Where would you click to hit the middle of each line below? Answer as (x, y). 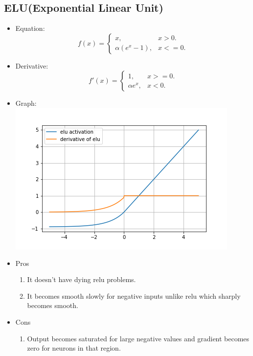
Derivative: (32, 65)
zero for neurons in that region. (74, 348)
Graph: (26, 103)
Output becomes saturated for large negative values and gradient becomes (138, 338)
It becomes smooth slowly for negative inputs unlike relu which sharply (134, 296)
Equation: (30, 28)
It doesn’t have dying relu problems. (81, 279)
